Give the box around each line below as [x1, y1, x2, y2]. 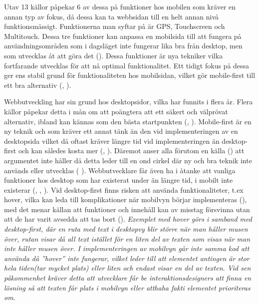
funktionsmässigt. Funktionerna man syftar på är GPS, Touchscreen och [4, 21, 225, 31]
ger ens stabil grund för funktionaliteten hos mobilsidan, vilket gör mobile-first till [4, 70, 256, 80]
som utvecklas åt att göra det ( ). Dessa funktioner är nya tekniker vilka [4, 50, 223, 60]
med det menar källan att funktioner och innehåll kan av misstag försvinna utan [4, 204, 250, 214]
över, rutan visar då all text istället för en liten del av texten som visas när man [4, 233, 251, 244]
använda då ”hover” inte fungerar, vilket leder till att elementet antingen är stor [4, 253, 250, 263]
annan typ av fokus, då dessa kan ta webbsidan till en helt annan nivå [4, 11, 219, 21]
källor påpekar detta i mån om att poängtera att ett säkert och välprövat [4, 106, 228, 116]
